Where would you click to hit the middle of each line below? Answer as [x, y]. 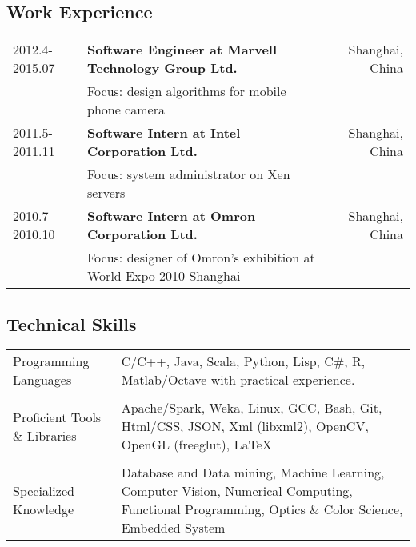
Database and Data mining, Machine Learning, [253, 473]
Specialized [44, 491]
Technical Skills [72, 323]
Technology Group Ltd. [162, 68]
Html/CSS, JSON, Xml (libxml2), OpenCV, [245, 426]
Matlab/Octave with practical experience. [238, 380]
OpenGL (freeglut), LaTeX [196, 445]
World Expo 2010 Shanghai [164, 276]
